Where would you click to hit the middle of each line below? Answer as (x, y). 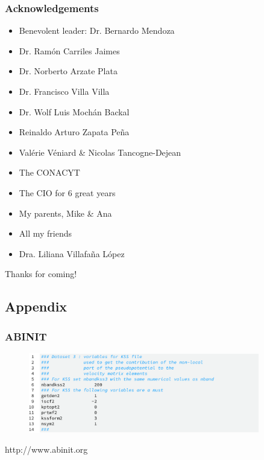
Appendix (36, 306)
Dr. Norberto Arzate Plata (68, 71)
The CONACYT (49, 172)
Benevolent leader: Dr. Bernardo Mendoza (97, 30)
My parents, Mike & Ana (65, 213)
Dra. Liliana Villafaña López (72, 253)
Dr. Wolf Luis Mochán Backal (74, 111)
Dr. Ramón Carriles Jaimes (69, 50)
